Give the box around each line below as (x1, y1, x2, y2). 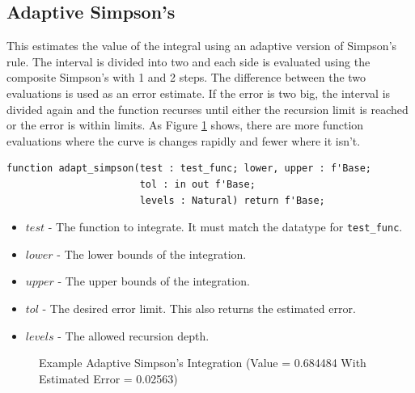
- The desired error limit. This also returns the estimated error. (42, 299, 356, 316)
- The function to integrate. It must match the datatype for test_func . (48, 218, 403, 235)
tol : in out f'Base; (139, 178, 256, 190)
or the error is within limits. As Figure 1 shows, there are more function (6, 116, 364, 133)
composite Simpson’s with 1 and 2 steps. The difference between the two (6, 69, 366, 86)
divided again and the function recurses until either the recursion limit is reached (6, 100, 409, 117)
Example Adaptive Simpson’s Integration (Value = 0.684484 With (39, 354, 366, 371)
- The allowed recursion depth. (57, 327, 210, 344)
